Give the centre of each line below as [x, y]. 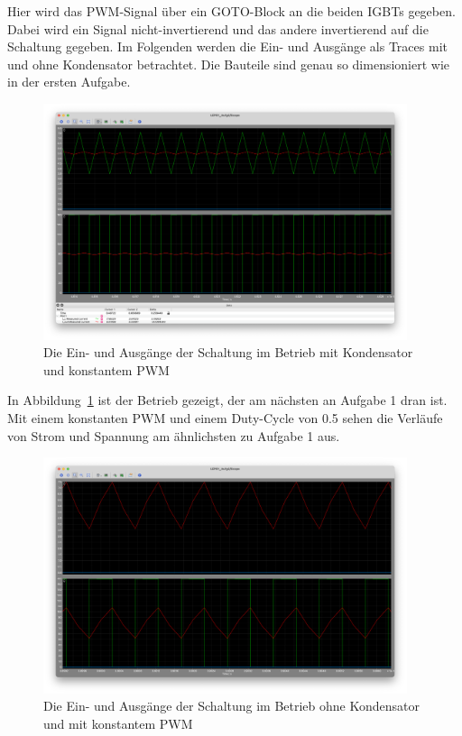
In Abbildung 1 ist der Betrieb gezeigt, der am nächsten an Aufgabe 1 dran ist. [227, 400]
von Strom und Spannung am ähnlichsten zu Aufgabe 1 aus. [174, 435]
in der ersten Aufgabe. [69, 82]
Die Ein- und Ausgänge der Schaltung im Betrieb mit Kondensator [228, 352]
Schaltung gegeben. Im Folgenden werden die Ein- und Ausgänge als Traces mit [227, 46]
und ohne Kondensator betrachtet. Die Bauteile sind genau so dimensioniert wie [229, 64]
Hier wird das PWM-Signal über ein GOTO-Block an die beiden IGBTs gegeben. [231, 11]
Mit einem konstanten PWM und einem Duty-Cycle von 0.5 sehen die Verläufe [225, 417]
